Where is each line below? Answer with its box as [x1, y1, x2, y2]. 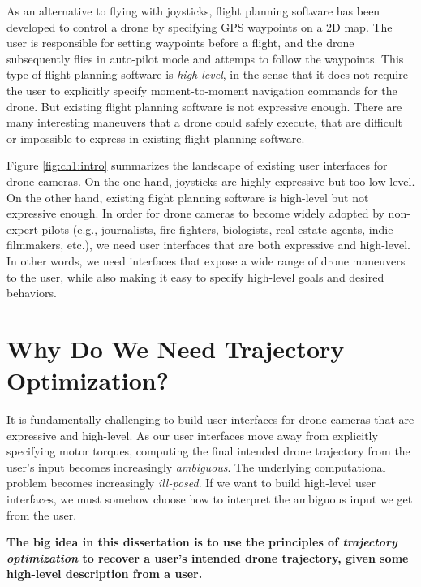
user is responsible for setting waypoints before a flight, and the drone [6, 34, 354, 51]
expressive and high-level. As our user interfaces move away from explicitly [6, 426, 378, 443]
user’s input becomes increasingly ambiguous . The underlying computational [6, 458, 386, 475]
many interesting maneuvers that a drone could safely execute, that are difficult [6, 114, 403, 131]
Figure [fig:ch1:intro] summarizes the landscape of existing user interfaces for [6, 157, 388, 174]
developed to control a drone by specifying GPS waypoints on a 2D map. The [6, 18, 393, 35]
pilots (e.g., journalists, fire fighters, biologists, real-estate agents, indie [41, 220, 393, 237]
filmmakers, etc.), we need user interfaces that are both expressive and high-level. [6, 236, 410, 253]
